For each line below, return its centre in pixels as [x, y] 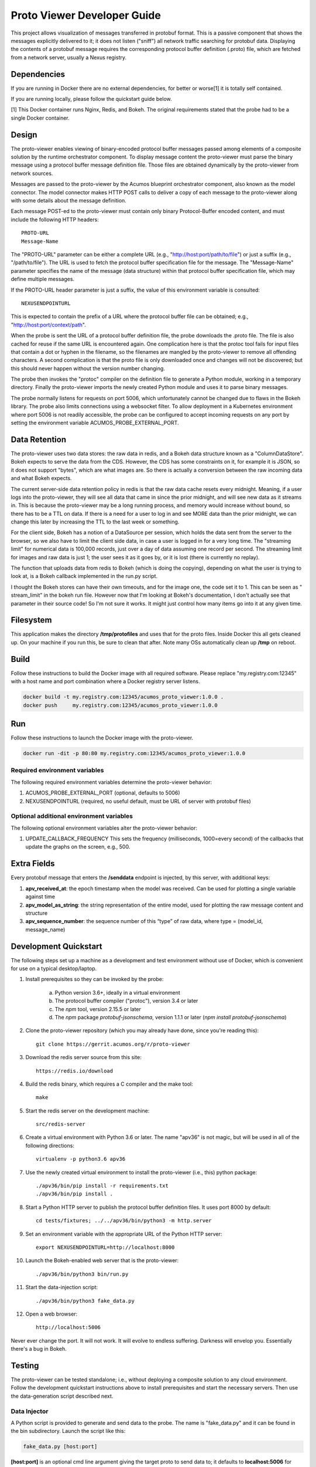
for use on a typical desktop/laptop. [54, 969]
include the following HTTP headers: [55, 219]
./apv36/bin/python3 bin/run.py [82, 1274]
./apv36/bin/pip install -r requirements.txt [102, 1186]
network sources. [32, 173]
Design [24, 135]
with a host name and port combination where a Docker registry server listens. [105, 681]
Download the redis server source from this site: [83, 1057]
